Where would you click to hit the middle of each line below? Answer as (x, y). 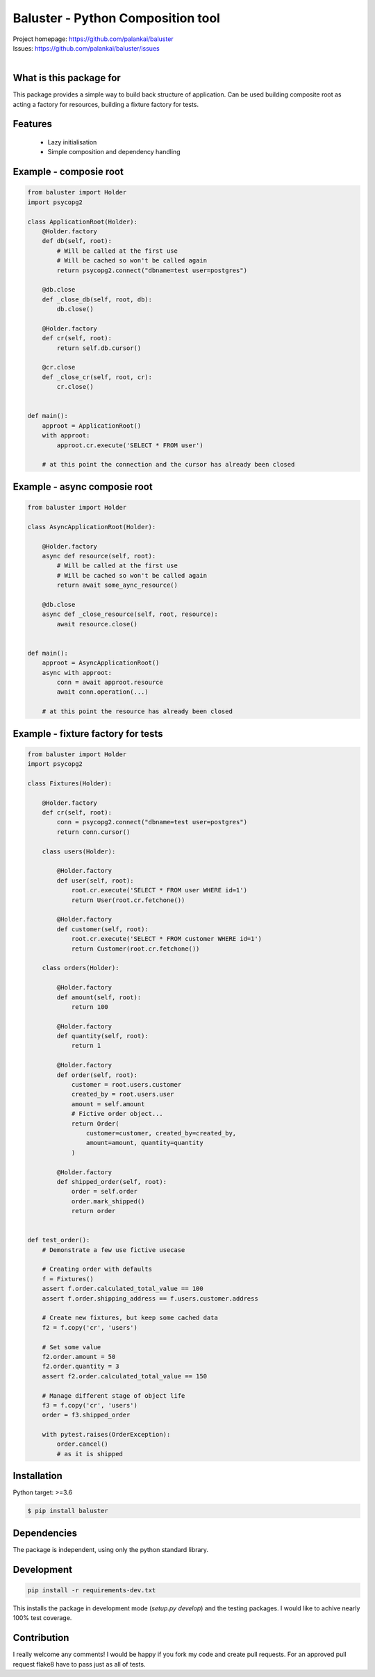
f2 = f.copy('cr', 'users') (90, 1327)
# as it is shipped (90, 1454)
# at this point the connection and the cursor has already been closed (168, 465)
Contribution (41, 1638)
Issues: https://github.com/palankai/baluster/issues (86, 48)
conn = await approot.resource (110, 682)
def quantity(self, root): (102, 1036)
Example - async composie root (83, 486)
